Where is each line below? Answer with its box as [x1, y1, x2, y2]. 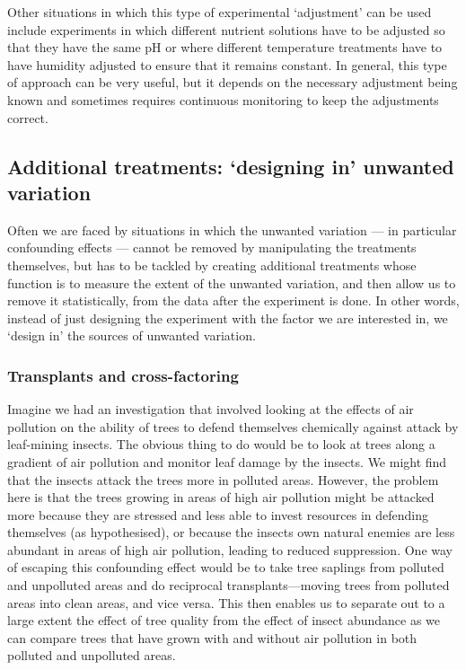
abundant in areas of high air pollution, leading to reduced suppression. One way [7, 540, 453, 559]
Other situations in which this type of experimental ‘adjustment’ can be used [7, 3, 432, 21]
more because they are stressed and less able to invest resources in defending [7, 505, 429, 524]
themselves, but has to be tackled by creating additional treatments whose [7, 255, 417, 274]
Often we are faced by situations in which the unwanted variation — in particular [7, 220, 457, 239]
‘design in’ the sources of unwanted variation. [7, 326, 256, 345]
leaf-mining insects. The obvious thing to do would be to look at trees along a [7, 435, 435, 454]
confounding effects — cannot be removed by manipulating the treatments [7, 238, 417, 257]
